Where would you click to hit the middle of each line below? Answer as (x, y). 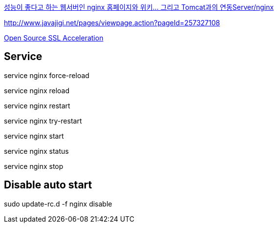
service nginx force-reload (47, 75)
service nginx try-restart (43, 121)
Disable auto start (48, 185)
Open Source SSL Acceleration (54, 38)
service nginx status (36, 151)
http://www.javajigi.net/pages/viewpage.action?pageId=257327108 (112, 23)
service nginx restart (37, 105)
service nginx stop (34, 166)
